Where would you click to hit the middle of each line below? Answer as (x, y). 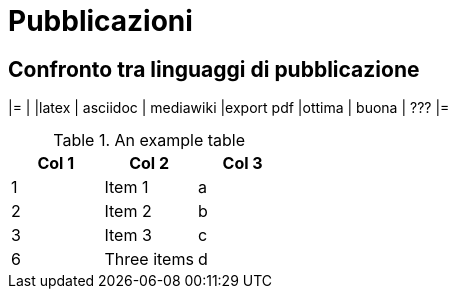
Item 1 (126, 187)
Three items (149, 259)
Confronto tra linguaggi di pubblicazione (214, 69)
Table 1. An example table (149, 140)
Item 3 (128, 235)
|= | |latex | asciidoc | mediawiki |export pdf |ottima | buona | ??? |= (229, 108)
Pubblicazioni (100, 21)
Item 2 (128, 211)
